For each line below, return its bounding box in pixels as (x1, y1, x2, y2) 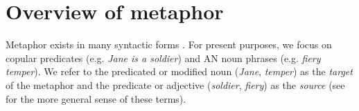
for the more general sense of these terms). (6, 91, 186, 105)
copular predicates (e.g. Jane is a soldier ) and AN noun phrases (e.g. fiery (6, 50, 321, 65)
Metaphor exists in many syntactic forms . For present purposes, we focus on (6, 37, 332, 52)
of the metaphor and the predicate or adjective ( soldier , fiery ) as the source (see (6, 77, 345, 92)
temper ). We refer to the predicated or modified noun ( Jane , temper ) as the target (6, 64, 353, 79)
